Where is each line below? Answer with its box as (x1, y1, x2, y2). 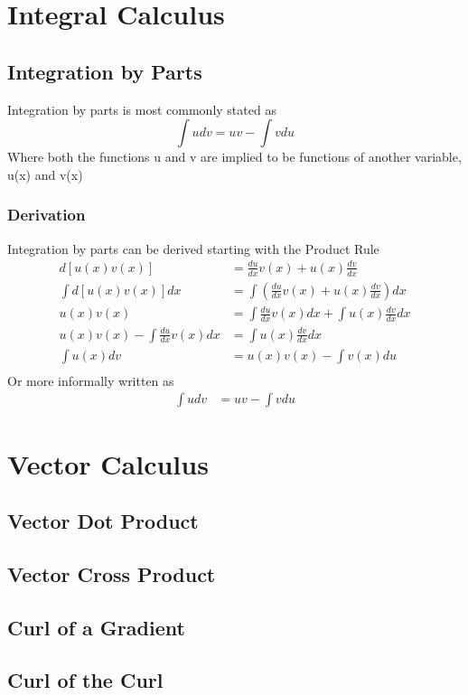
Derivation (7, 203, 86, 226)
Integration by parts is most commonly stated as (7, 99, 276, 118)
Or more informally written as (7, 371, 174, 390)
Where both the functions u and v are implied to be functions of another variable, (7, 147, 462, 166)
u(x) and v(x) (7, 164, 83, 183)
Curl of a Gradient (7, 613, 185, 641)
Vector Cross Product (7, 559, 216, 587)
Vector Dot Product (7, 507, 199, 535)
